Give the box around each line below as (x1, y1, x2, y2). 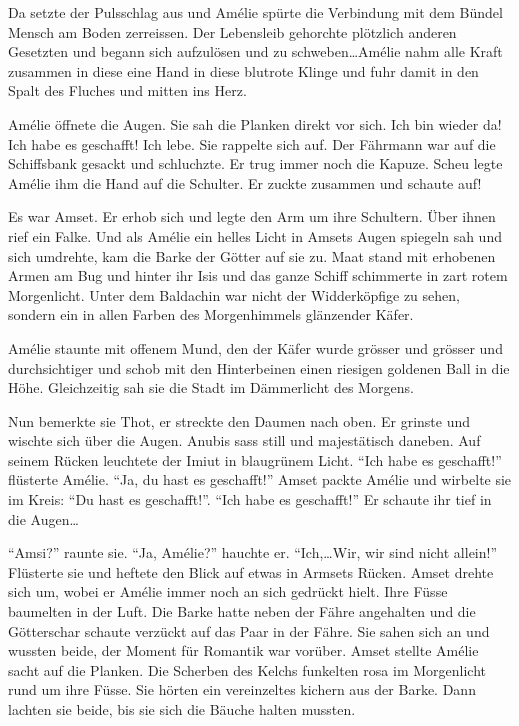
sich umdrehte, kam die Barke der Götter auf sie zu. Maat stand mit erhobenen (8, 245, 496, 266)
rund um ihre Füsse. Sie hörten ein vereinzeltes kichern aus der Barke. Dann (8, 679, 476, 700)
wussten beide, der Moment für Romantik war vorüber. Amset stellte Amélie (8, 640, 479, 661)
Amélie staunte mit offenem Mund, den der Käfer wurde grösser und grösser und (8, 337, 503, 358)
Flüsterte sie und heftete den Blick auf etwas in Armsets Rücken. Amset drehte (8, 561, 494, 582)
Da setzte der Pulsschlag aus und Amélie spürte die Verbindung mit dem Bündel (8, 2, 503, 22)
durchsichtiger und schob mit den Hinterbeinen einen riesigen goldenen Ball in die (8, 357, 510, 378)
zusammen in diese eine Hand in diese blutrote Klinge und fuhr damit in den (8, 60, 479, 81)
